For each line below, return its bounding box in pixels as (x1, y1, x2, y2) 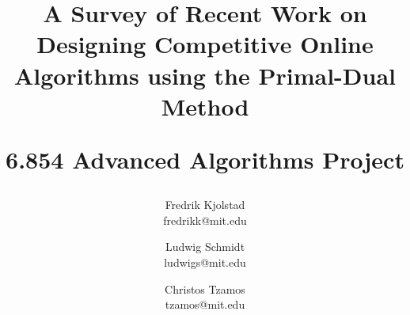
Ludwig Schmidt (165, 238, 245, 255)
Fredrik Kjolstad (165, 196, 245, 213)
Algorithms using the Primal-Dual (14, 59, 396, 91)
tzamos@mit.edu (165, 296, 245, 313)
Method (161, 89, 249, 122)
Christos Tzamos (165, 280, 245, 297)
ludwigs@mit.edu (164, 253, 246, 270)
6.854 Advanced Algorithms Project (6, 142, 404, 175)
